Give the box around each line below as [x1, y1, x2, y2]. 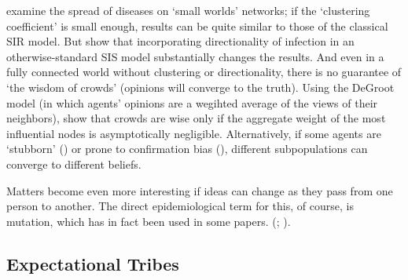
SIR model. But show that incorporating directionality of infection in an [6, 33, 355, 49]
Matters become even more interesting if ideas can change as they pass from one [6, 182, 393, 198]
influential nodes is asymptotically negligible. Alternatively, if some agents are [6, 125, 381, 141]
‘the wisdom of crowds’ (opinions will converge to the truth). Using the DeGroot [6, 78, 395, 95]
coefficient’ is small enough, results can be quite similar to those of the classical [6, 17, 388, 34]
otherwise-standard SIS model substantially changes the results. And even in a [6, 48, 384, 64]
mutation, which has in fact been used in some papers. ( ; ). [6, 213, 291, 229]
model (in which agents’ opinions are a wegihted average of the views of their [6, 94, 378, 111]
